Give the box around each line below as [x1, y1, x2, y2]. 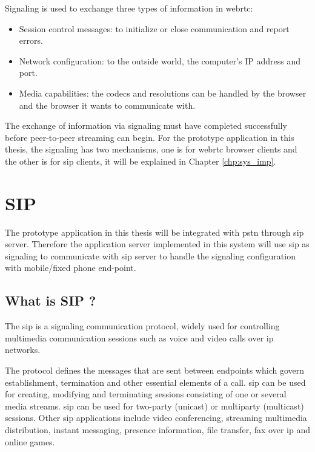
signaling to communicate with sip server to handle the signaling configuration [5, 249, 296, 262]
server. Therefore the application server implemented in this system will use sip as [5, 238, 310, 250]
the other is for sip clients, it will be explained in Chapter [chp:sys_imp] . [5, 154, 276, 167]
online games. [5, 435, 55, 448]
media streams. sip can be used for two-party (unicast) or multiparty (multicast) [5, 399, 304, 412]
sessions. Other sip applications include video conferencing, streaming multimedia [5, 411, 307, 424]
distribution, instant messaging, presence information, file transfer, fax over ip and [5, 423, 310, 436]
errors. [19, 34, 43, 47]
